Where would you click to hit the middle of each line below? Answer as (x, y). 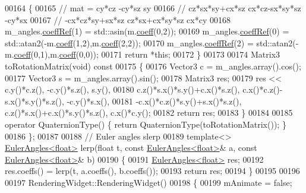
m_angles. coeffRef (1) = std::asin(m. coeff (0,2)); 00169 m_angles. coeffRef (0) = (147, 31)
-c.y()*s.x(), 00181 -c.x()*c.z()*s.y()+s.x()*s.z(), (154, 101)
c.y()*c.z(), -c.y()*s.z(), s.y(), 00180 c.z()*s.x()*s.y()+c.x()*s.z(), (122, 89)
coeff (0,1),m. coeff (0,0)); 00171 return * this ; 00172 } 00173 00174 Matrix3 (147, 54)
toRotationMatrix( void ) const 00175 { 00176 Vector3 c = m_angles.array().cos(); (153, 66)
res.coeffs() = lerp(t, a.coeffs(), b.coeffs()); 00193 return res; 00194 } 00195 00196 (152, 171)
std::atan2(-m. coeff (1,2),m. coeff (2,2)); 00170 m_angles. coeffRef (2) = (129, 42)
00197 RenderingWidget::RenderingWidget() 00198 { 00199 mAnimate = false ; (149, 182)
